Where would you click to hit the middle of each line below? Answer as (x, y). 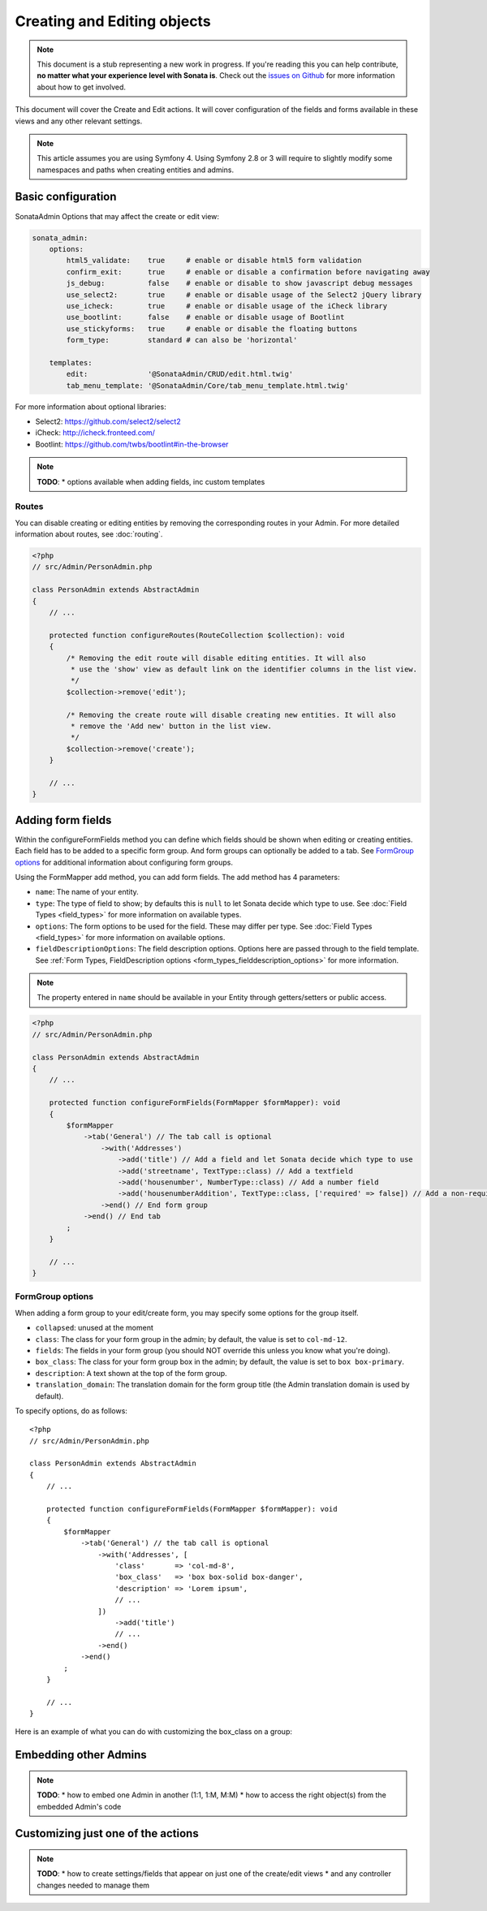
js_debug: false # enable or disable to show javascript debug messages (239, 283)
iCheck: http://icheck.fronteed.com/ (95, 433)
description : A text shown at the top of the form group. (131, 1373)
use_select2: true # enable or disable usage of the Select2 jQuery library (244, 295)
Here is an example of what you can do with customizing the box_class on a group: (153, 1732)
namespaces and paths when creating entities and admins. (136, 170)
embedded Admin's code (79, 1806)
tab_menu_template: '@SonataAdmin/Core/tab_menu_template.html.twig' (207, 385)
